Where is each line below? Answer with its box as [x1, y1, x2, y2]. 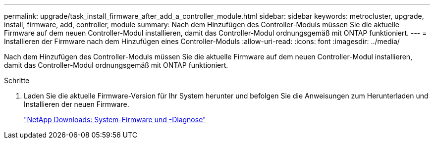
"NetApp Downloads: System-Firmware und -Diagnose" [24, 115, 206, 124]
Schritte [4, 76, 30, 85]
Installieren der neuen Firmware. [24, 100, 129, 108]
